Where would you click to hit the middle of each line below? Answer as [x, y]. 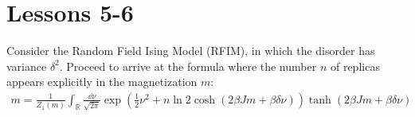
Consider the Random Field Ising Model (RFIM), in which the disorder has [191, 51]
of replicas [355, 66]
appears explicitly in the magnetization [102, 82]
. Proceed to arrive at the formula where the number [188, 66]
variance [27, 66]
